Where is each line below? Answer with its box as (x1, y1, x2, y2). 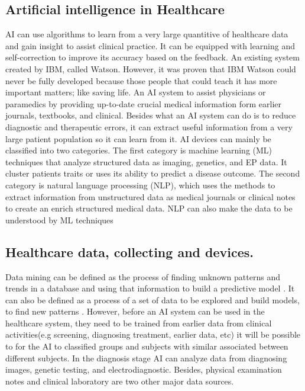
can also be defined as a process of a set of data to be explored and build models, (5, 293, 300, 306)
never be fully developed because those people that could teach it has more (5, 74, 277, 86)
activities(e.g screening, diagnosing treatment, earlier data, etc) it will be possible (5, 328, 301, 341)
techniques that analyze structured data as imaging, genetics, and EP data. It (5, 155, 287, 168)
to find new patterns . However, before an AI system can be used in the (5, 305, 265, 318)
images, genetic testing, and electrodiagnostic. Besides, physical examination (5, 363, 282, 376)
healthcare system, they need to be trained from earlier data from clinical (5, 316, 272, 329)
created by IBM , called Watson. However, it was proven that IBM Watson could (5, 62, 296, 75)
